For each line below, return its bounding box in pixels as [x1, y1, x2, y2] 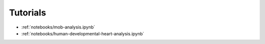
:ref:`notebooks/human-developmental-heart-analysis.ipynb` [21, 30, 144, 36]
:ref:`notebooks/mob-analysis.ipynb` [21, 24, 95, 30]
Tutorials [9, 7, 46, 18]
